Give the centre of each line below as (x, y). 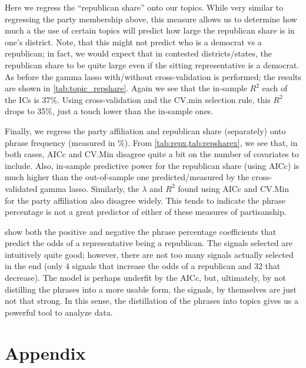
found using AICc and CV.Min (233, 188)
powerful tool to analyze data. (59, 312)
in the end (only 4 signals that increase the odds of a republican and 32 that (143, 266)
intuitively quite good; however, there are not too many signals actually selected (149, 254)
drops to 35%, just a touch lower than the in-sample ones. (109, 111)
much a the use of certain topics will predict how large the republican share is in (150, 30)
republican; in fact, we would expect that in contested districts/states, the (138, 53)
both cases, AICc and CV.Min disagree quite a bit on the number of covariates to (152, 154)
